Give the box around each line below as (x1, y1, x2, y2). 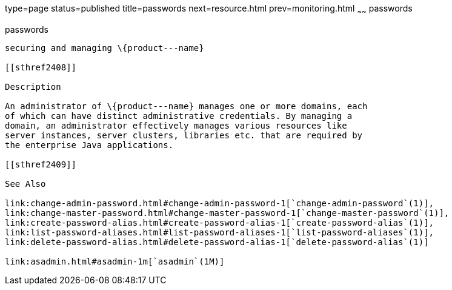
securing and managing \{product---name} (5, 42, 204, 53)
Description (5, 81, 61, 92)
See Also (5, 178, 46, 189)
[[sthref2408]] (5, 62, 77, 72)
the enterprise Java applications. (5, 140, 174, 150)
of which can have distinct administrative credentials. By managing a (5, 110, 353, 121)
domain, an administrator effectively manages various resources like (5, 120, 347, 130)
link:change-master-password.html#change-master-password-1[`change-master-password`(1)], (5, 207, 450, 218)
